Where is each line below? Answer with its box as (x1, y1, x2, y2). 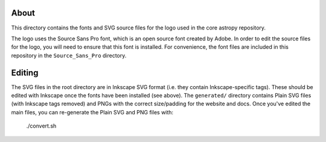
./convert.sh (26, 122, 57, 129)
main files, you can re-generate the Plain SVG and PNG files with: (11, 108, 174, 116)
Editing (11, 67, 39, 78)
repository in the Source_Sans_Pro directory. (11, 52, 127, 59)
